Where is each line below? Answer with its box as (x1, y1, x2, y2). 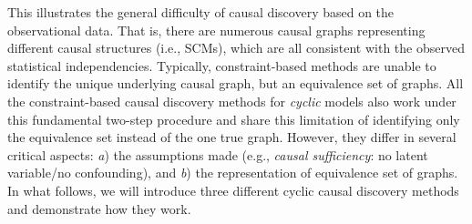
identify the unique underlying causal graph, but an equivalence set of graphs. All (7, 74, 464, 93)
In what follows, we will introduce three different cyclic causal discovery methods (7, 180, 459, 199)
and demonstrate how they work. (7, 199, 191, 218)
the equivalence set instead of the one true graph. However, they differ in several (7, 127, 457, 147)
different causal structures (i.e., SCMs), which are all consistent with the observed (7, 38, 465, 57)
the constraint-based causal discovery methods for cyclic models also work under (7, 91, 457, 110)
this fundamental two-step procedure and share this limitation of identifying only (7, 109, 460, 128)
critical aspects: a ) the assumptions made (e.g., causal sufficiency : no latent (7, 145, 428, 164)
